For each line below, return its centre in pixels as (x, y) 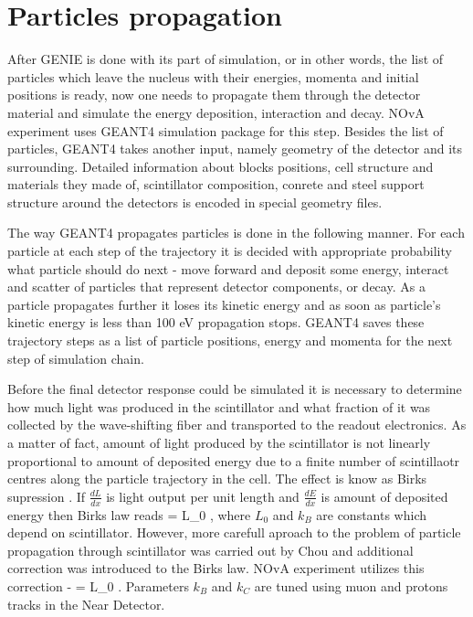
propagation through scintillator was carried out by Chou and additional (210, 550)
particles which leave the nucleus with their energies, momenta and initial (213, 76)
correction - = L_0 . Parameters (98, 585)
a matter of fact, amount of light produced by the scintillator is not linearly (219, 442)
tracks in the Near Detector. (86, 604)
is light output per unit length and (203, 496)
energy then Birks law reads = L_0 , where (129, 514)
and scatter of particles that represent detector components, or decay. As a (216, 287)
